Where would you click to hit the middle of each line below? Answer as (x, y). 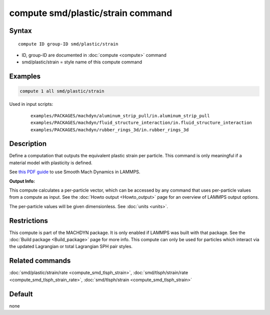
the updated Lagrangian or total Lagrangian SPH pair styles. (71, 247)
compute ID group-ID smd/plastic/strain (68, 44)
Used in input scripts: (31, 104)
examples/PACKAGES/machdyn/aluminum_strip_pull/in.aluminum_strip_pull (120, 116)
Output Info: (22, 181)
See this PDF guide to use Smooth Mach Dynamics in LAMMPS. (75, 172)
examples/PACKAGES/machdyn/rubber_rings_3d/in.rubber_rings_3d (110, 130)
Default (21, 294)
